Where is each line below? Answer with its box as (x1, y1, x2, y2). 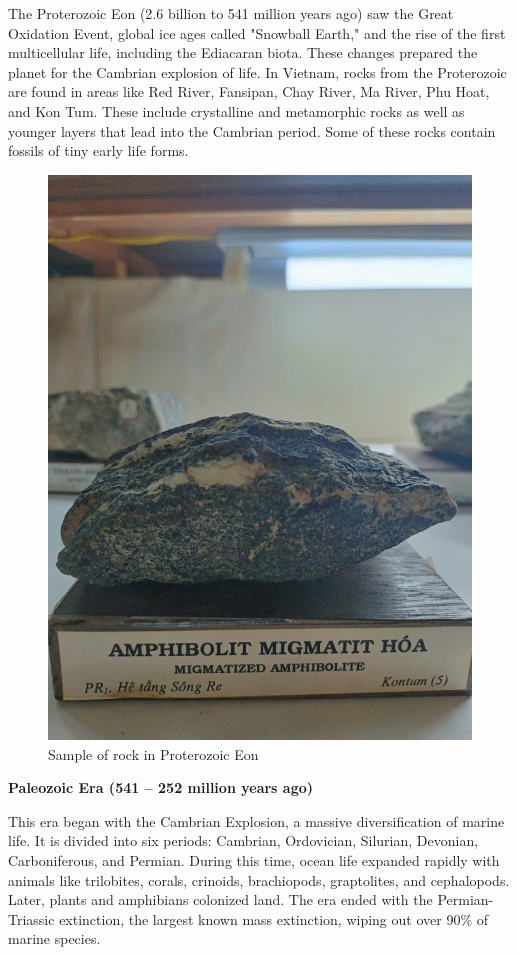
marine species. (8, 928, 101, 949)
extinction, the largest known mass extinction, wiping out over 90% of (59, 908, 488, 929)
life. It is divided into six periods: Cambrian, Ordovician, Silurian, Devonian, (8, 830, 479, 851)
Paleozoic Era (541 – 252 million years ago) (8, 777, 313, 798)
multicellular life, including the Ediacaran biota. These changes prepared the (8, 42, 478, 63)
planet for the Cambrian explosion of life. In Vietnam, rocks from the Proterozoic (8, 61, 507, 82)
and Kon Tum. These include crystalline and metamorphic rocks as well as (8, 100, 465, 121)
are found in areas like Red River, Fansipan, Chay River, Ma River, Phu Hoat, (8, 81, 490, 102)
